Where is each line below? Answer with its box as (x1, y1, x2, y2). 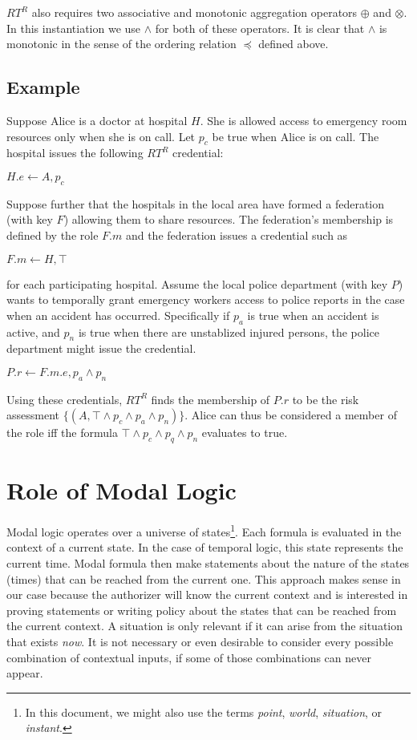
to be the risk (292, 390, 359, 407)
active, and (6, 323, 60, 340)
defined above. (258, 35, 329, 52)
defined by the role (6, 226, 99, 243)
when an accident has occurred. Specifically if (6, 306, 230, 323)
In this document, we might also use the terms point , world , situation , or (25, 703, 383, 720)
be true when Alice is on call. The (212, 127, 379, 144)
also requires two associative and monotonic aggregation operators (31, 4, 358, 20)
